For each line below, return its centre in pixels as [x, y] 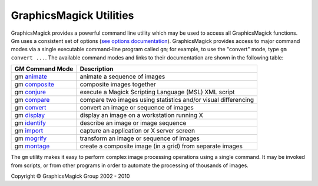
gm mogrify [31, 138]
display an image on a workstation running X [141, 115]
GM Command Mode [44, 69]
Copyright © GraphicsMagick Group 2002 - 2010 [70, 176]
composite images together [118, 84]
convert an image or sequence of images [137, 108]
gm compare [32, 100]
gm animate [31, 77]
